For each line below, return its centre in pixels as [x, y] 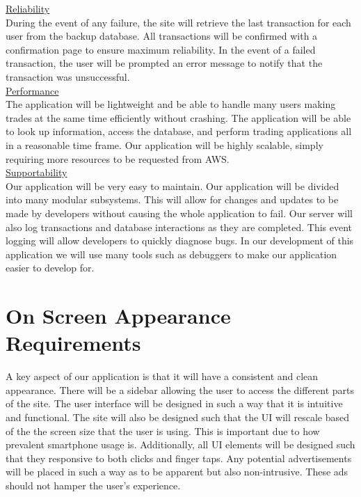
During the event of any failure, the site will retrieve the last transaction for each [178, 22]
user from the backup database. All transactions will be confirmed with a [162, 36]
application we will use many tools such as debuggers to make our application [171, 254]
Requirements [73, 343]
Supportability [37, 172]
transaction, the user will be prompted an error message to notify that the [164, 63]
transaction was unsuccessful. [68, 76]
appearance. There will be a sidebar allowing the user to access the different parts [180, 389]
